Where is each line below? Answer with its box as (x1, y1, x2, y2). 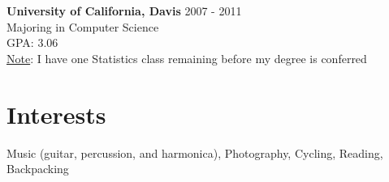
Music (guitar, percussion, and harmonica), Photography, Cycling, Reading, (6, 144, 383, 161)
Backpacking (6, 160, 69, 177)
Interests (6, 97, 106, 130)
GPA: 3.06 (6, 34, 58, 51)
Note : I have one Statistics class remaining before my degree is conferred (6, 49, 367, 66)
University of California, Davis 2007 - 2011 (6, 2, 242, 19)
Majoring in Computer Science (6, 18, 159, 35)
